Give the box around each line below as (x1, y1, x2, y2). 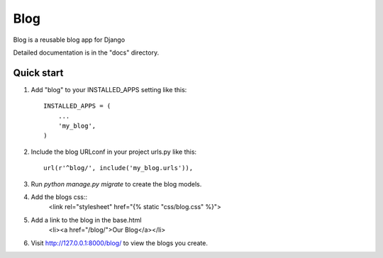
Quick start (13, 67, 64, 79)
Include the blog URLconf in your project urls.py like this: (30, 147, 197, 156)
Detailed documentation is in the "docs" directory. (13, 48, 160, 57)
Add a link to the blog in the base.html (30, 215, 142, 224)
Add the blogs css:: (30, 192, 88, 201)
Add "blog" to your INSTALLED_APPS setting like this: (30, 85, 187, 94)
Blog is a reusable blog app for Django (13, 35, 126, 44)
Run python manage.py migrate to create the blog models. (30, 179, 202, 188)
